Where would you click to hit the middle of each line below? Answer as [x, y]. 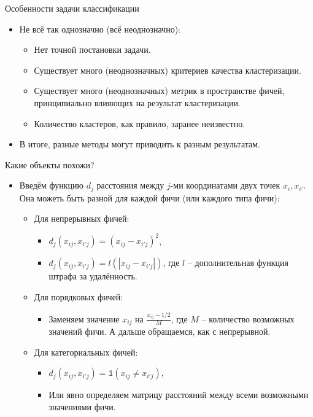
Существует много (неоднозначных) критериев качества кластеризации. [168, 70]
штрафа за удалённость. [93, 276]
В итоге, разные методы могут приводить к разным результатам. [140, 144]
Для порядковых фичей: [79, 297]
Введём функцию [52, 185]
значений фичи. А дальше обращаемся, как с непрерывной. [160, 331]
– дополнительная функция [238, 263]
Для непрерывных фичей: [82, 218]
